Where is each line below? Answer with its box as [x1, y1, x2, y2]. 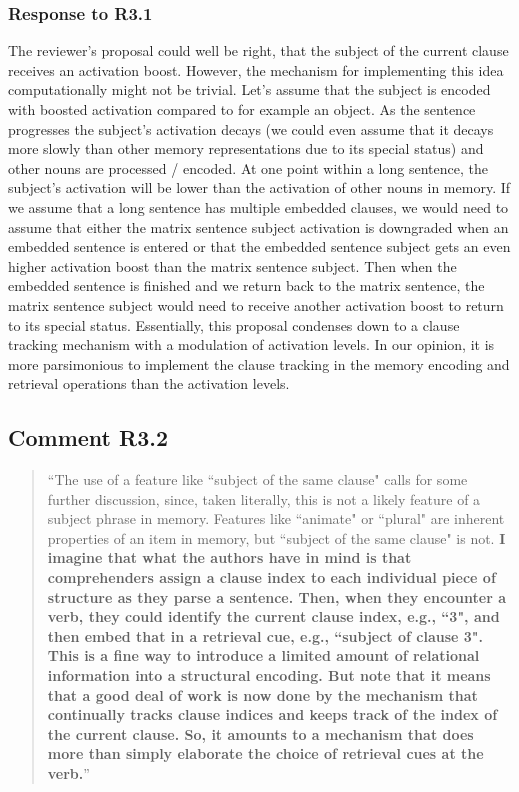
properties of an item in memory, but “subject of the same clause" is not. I [47, 527, 506, 548]
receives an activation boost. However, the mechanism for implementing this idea [8, 59, 504, 80]
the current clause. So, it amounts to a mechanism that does [47, 723, 474, 744]
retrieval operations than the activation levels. [8, 373, 290, 394]
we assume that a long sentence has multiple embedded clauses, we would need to [8, 196, 509, 217]
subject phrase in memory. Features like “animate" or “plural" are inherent [47, 508, 505, 529]
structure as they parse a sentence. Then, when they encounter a [47, 586, 507, 607]
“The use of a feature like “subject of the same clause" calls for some [47, 469, 468, 490]
